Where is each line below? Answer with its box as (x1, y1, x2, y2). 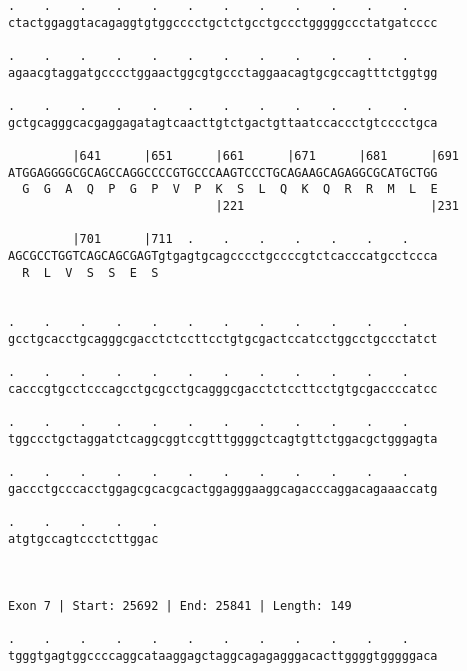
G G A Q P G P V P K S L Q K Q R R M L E (22, 182, 438, 197)
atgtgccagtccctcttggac (8, 532, 159, 546)
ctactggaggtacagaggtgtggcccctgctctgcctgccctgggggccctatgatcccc (8, 15, 438, 30)
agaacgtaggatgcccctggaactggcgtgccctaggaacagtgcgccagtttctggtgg (8, 65, 438, 80)
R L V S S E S (22, 265, 159, 280)
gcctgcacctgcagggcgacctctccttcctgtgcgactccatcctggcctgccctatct (8, 332, 438, 347)
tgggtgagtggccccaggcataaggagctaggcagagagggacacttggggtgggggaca (8, 648, 438, 663)
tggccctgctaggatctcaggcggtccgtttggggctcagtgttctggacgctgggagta (8, 432, 438, 447)
